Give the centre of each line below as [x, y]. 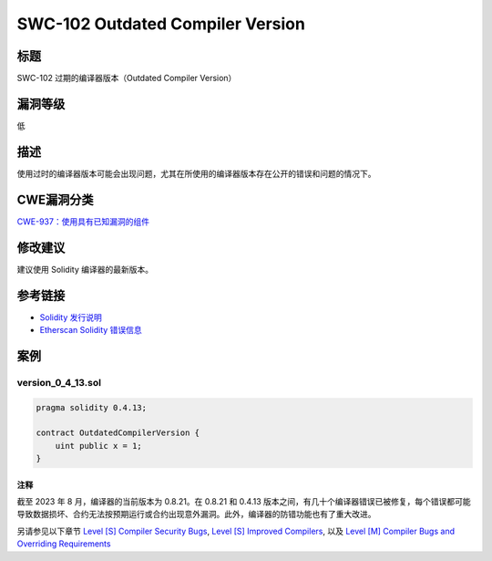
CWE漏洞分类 [56, 199]
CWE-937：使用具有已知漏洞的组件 [83, 221]
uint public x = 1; [99, 446]
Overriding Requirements [64, 544]
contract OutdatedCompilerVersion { [118, 433]
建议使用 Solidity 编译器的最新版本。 [85, 269]
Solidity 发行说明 [71, 317]
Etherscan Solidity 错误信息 [91, 329]
